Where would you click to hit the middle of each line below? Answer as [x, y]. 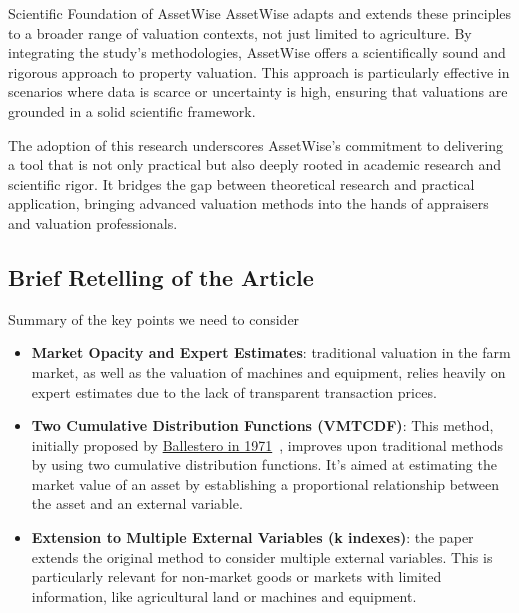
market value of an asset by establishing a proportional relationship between [265, 483]
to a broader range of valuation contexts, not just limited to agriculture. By [240, 32]
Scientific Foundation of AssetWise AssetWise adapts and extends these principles [260, 13]
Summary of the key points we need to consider [154, 318]
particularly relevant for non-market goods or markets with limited [236, 576]
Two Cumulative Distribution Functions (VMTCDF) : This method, [262, 425]
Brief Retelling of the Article [161, 276]
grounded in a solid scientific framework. [132, 110]
